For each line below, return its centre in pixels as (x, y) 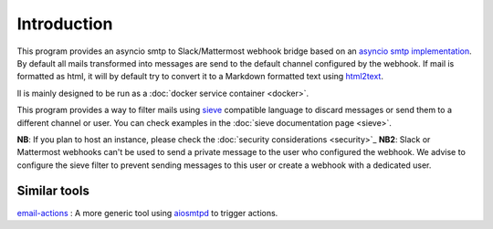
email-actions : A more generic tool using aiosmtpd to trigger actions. (147, 213)
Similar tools (53, 191)
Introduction (65, 24)
